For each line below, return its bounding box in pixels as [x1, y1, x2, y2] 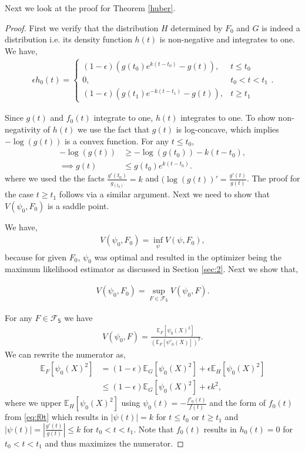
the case [5, 188, 34, 200]
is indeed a [262, 21, 300, 34]
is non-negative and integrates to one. [159, 33, 295, 45]
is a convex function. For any [64, 134, 169, 147]
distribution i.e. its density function [5, 33, 132, 45]
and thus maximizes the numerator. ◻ [45, 437, 184, 449]
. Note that [133, 422, 174, 435]
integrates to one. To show [180, 111, 276, 124]
